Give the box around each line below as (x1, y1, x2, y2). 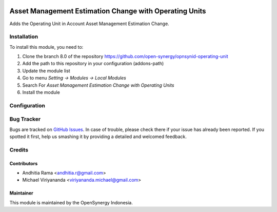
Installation (9, 33, 38, 41)
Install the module (22, 89, 60, 95)
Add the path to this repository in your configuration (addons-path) (22, 61, 164, 67)
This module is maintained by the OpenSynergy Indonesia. (9, 199, 133, 205)
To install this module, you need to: (9, 44, 84, 50)
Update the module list (22, 67, 70, 74)
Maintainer (9, 190, 33, 196)
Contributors (9, 160, 38, 166)
